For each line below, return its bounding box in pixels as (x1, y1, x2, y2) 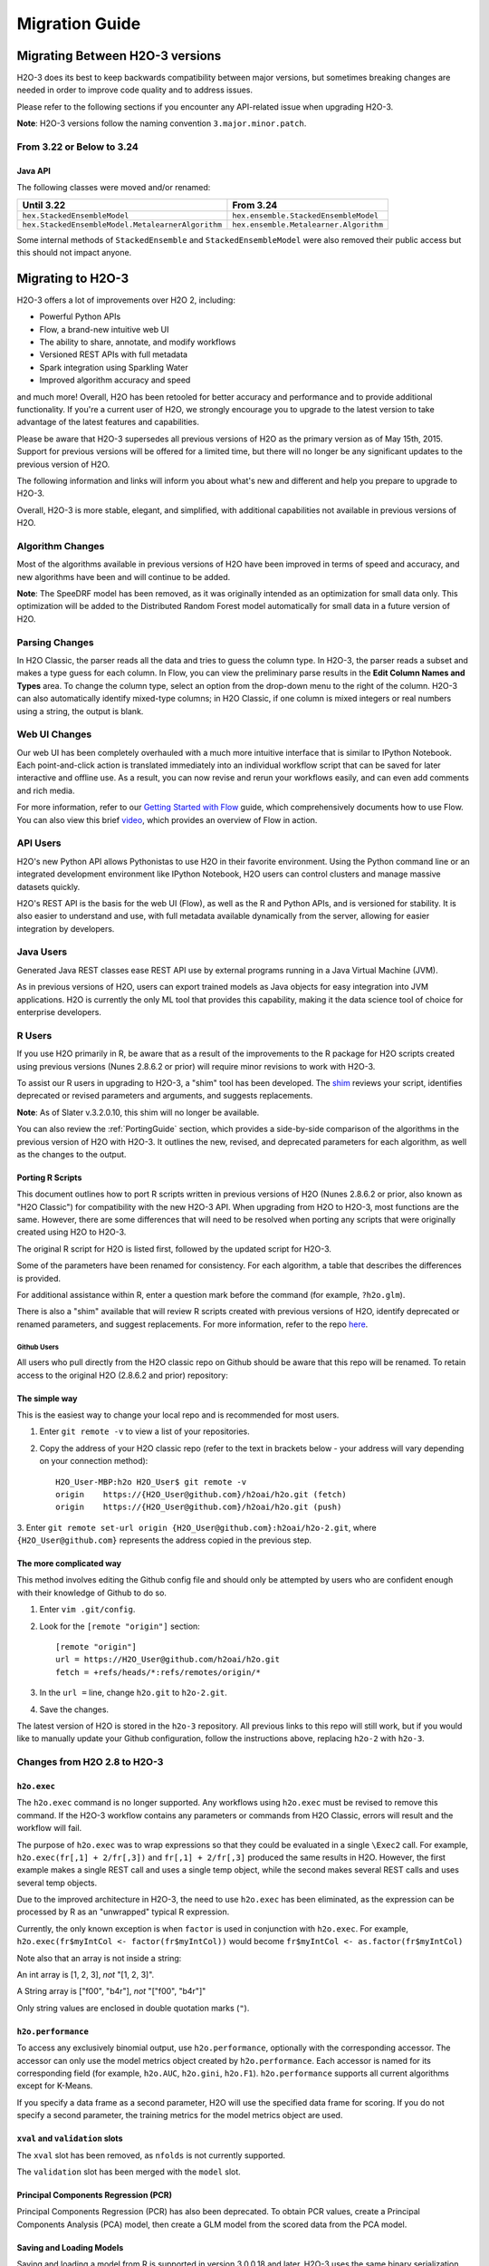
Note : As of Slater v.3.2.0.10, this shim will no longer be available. (16, 1107, 260, 1118)
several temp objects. (16, 1877, 98, 1888)
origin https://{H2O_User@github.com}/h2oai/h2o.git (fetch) (55, 1489, 348, 1499)
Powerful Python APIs (39, 311, 121, 322)
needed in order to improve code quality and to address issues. (16, 84, 254, 95)
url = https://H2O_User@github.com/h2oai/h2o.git (55, 1654, 281, 1665)
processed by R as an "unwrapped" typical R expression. (16, 1906, 230, 1917)
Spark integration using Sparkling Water (39, 362, 189, 373)
